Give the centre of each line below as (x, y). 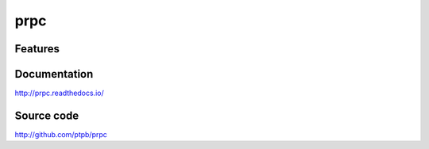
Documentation (54, 74)
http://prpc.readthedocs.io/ (60, 93)
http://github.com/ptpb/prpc (61, 134)
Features (37, 49)
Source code (47, 115)
